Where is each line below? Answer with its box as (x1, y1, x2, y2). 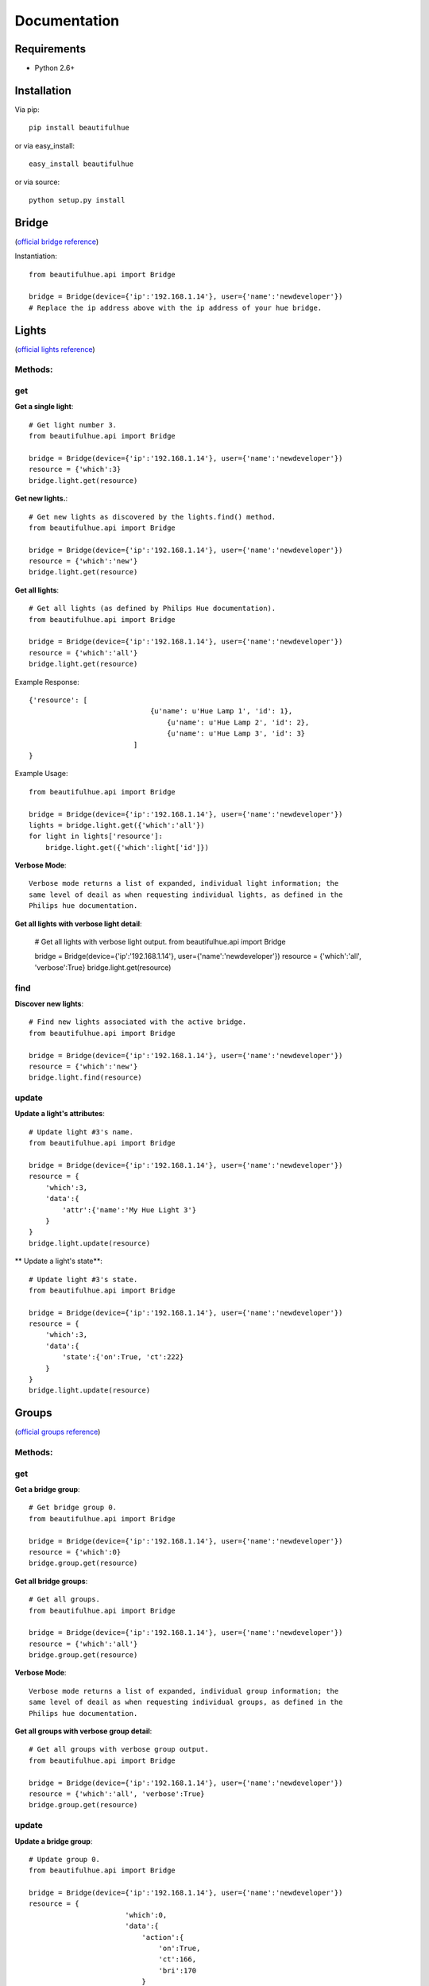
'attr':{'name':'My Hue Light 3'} (62, 1205, 197, 1215)
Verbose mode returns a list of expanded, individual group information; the (29, 1687, 339, 1695)
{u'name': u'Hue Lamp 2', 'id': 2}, (167, 717, 310, 727)
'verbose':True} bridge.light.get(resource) (34, 962, 172, 972)
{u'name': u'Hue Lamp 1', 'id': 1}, (149, 707, 293, 716)
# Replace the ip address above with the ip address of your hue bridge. (29, 303, 323, 312)
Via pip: (14, 104, 40, 114)
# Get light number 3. (29, 420, 118, 429)
